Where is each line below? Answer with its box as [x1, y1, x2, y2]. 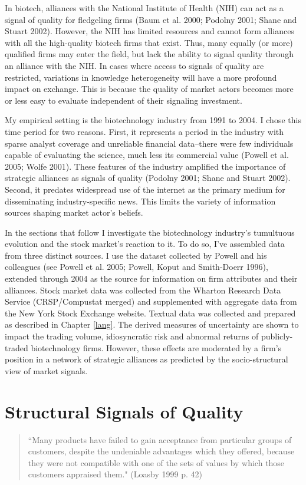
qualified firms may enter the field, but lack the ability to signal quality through [5, 48, 294, 60]
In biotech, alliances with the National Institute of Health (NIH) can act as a [5, 2, 284, 14]
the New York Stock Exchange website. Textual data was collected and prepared [5, 306, 296, 319]
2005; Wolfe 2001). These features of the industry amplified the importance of [5, 160, 286, 172]
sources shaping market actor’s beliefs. [5, 206, 143, 219]
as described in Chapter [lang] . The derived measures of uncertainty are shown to [5, 318, 299, 331]
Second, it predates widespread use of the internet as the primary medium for [5, 183, 285, 195]
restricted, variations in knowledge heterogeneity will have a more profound [5, 71, 277, 83]
